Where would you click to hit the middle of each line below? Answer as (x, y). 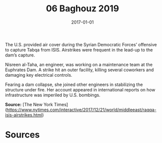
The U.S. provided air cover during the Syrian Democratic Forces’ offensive (81, 44)
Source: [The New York (29, 104)
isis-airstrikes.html (24, 115)
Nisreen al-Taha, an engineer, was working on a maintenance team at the (79, 64)
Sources (23, 135)
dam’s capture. (20, 55)
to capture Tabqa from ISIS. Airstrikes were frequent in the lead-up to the (79, 50)
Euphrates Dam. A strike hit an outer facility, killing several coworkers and (80, 70)
